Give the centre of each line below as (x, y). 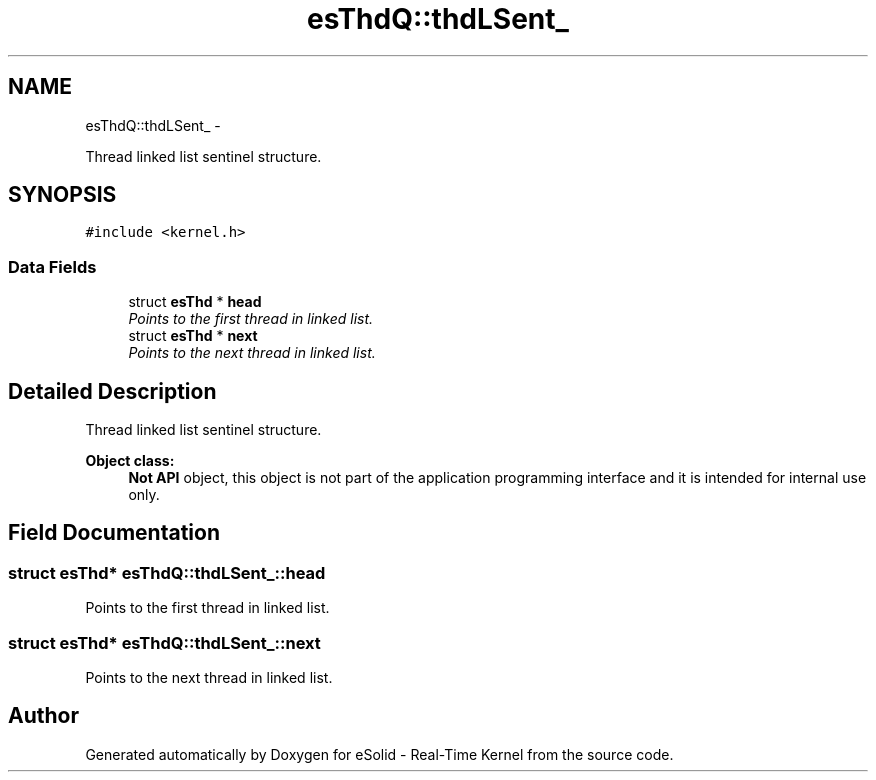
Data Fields (52, 266)
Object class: (130, 461)
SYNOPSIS (62, 195)
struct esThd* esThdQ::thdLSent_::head (167, 572)
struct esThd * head (195, 302)
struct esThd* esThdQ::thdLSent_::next (164, 642)
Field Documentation (114, 533)
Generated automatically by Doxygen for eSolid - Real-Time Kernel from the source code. (379, 754)
